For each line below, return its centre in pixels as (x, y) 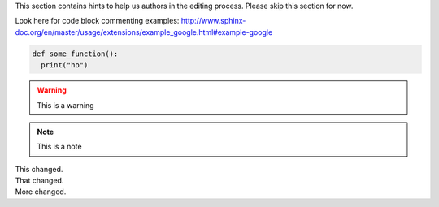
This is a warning (65, 105)
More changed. (41, 192)
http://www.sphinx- (213, 21)
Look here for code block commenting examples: (97, 21)
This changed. (39, 169)
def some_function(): (75, 54)
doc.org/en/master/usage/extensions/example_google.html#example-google (144, 32)
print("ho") (65, 65)
